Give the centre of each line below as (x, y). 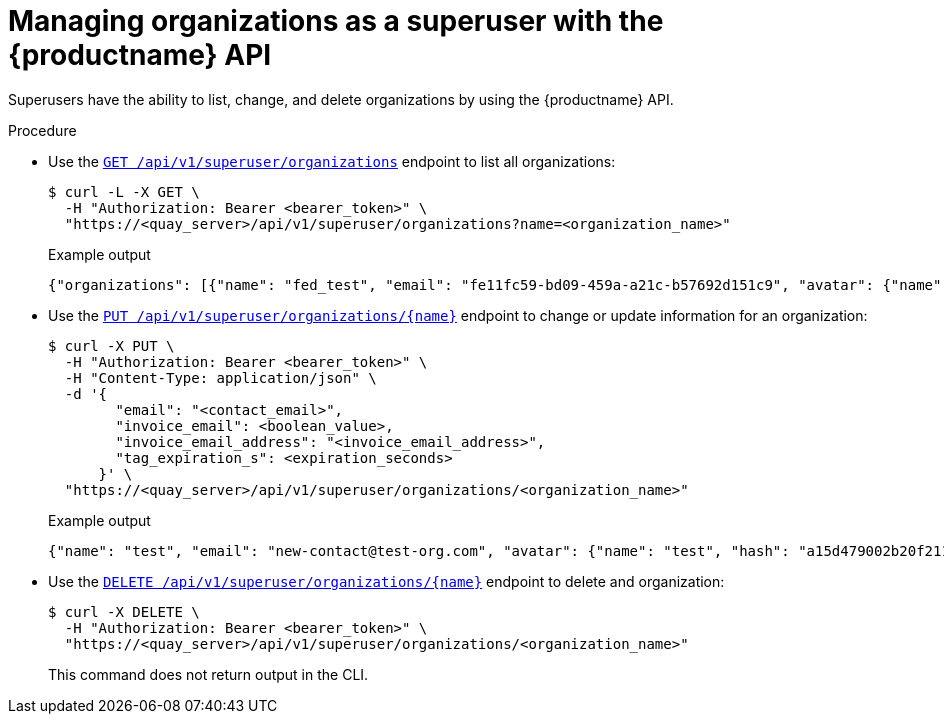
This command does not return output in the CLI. (208, 674)
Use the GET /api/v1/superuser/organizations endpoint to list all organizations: (332, 161)
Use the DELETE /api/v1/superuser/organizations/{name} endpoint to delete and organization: (386, 581)
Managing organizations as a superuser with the (336, 21)
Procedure (42, 130)
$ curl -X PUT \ (111, 345)
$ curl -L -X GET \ (124, 191)
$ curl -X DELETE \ (124, 611)
